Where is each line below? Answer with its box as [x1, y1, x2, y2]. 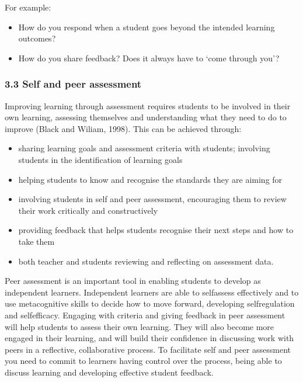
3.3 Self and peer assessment [5, 77, 142, 91]
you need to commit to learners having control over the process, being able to [5, 355, 282, 367]
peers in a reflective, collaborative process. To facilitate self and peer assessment [5, 343, 291, 355]
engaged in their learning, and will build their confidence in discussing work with [5, 332, 294, 344]
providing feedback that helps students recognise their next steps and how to [18, 224, 294, 236]
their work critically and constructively [18, 204, 158, 216]
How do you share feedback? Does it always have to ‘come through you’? [18, 51, 280, 64]
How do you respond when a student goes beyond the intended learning [18, 20, 275, 33]
